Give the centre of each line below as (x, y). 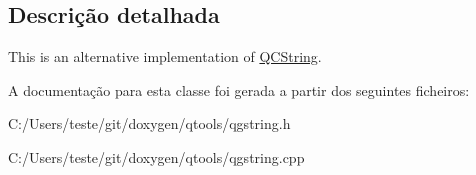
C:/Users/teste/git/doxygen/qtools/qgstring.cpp (156, 156)
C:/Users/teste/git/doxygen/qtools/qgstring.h (149, 123)
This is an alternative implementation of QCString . (165, 56)
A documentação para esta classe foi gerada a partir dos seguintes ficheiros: (239, 89)
